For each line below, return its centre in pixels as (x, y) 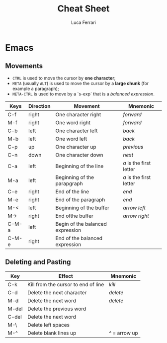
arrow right (136, 216)
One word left (71, 139)
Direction (39, 106)
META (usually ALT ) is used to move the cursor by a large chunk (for (81, 83)
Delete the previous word (57, 309)
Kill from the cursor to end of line (66, 284)
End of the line (72, 191)
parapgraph (69, 183)
